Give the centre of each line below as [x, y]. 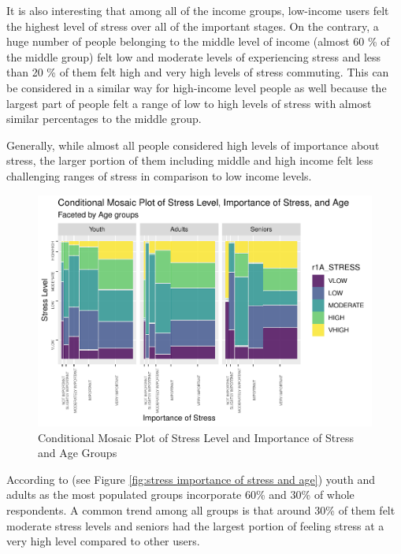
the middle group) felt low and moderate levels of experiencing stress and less [194, 56]
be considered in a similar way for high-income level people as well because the [197, 87]
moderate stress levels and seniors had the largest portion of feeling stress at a [195, 525]
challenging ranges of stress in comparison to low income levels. [159, 175]
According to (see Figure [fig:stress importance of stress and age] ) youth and [191, 479]
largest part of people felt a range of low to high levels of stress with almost [189, 103]
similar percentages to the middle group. [104, 119]
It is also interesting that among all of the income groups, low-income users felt [198, 10]
